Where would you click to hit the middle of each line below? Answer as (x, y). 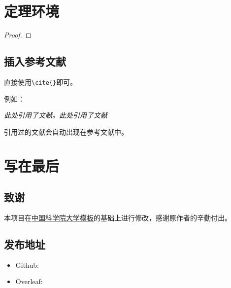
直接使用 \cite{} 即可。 (41, 82)
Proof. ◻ (18, 35)
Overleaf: (29, 281)
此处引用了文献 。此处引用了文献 (56, 115)
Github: (27, 265)
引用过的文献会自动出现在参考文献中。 (66, 131)
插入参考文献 (35, 61)
